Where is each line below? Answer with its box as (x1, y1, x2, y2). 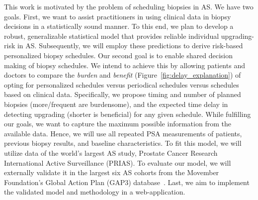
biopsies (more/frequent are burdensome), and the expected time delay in (4, 99, 228, 109)
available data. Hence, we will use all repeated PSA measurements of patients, (4, 128, 242, 138)
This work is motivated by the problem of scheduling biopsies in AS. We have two (4, 1, 254, 11)
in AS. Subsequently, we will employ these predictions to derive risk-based (17, 40, 243, 51)
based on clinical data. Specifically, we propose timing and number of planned (4, 89, 241, 100)
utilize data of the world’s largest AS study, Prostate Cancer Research (4, 147, 218, 158)
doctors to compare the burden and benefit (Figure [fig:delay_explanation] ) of (4, 70, 241, 80)
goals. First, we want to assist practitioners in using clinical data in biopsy (4, 11, 231, 21)
